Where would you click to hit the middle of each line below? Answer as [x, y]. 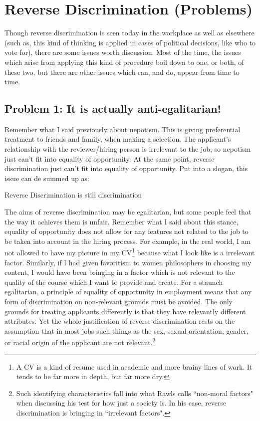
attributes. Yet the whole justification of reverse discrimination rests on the [120, 321]
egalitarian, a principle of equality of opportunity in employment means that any [128, 292]
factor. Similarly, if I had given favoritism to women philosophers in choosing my [128, 262]
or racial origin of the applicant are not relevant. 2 [80, 342]
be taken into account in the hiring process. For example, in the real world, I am [128, 241]
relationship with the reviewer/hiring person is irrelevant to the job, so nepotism [128, 149]
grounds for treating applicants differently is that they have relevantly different [125, 311]
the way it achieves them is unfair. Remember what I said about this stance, [122, 221]
